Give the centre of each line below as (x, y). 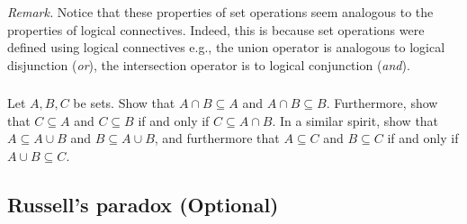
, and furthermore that (217, 138)
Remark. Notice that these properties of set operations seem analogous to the (220, 12)
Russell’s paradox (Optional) (143, 205)
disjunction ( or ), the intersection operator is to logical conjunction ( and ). (209, 64)
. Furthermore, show (382, 103)
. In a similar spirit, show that (355, 120)
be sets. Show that (124, 103)
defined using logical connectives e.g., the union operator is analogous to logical (226, 47)
